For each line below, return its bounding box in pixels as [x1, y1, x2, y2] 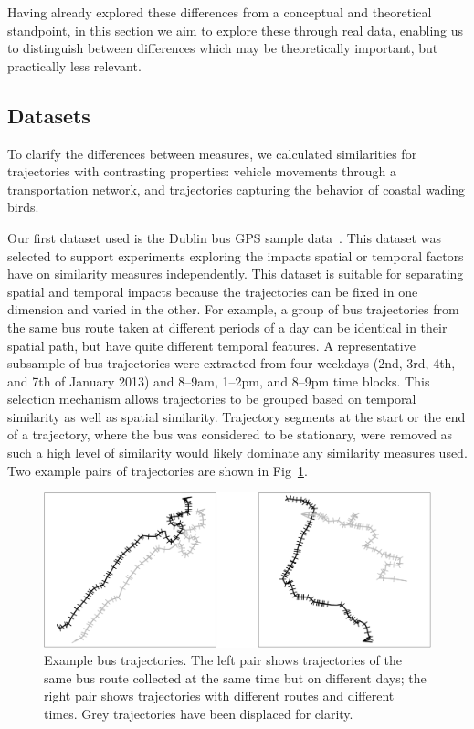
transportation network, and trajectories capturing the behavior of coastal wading [7, 179, 466, 198]
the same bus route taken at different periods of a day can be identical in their [7, 317, 448, 336]
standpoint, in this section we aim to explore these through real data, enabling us [7, 20, 464, 39]
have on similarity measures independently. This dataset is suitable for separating [7, 264, 464, 283]
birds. [7, 197, 39, 217]
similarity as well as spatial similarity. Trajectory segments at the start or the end [7, 407, 466, 426]
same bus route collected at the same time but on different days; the [44, 668, 427, 687]
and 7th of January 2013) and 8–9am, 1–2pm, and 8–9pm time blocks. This [7, 371, 430, 390]
